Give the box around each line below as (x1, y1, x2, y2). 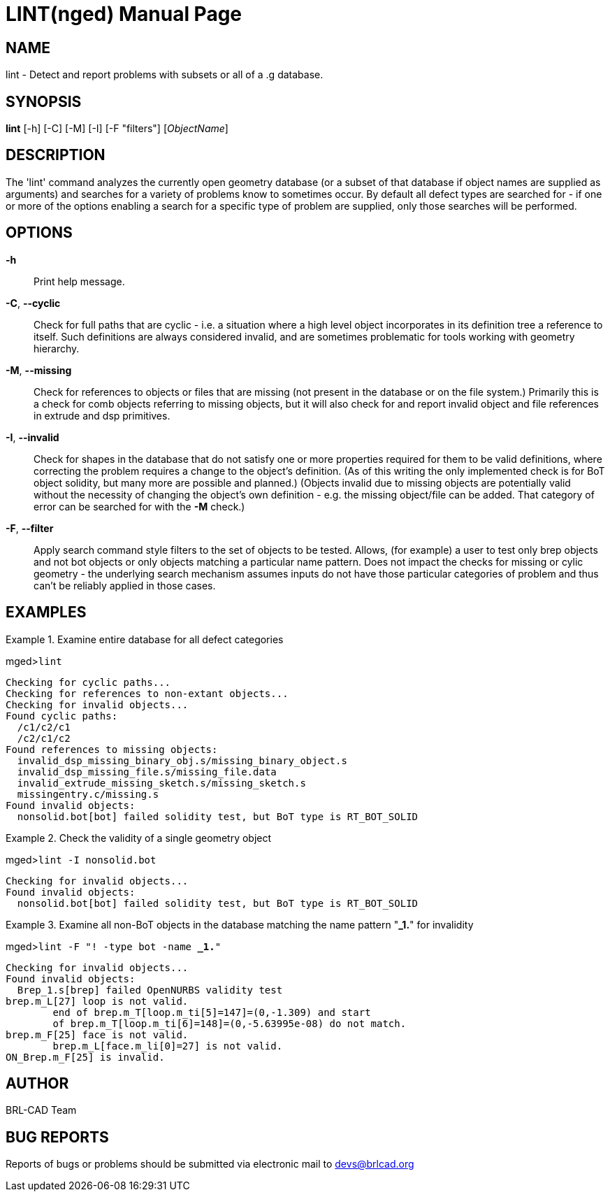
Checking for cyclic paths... (6, 676, 171, 688)
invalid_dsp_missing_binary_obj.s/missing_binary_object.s (17, 754, 347, 766)
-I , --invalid (6, 431, 59, 443)
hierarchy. (34, 342, 80, 354)
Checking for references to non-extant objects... (6, 687, 289, 699)
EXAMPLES (6, 603, 87, 622)
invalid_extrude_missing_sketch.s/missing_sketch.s (17, 777, 306, 789)
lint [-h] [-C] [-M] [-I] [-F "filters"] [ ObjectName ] (6, 122, 228, 135)
